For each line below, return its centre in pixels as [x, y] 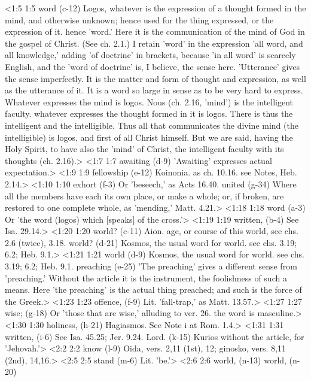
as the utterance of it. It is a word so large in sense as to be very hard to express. [154, 90]
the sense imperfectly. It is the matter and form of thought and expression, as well [155, 78]
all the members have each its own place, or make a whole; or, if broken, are [144, 195]
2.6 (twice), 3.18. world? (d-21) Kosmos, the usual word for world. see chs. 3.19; [151, 242]
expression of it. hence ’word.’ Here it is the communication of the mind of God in [155, 31]
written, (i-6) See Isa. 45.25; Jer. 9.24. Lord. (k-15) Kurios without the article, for [155, 336]
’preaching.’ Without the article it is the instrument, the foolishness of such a [146, 278]
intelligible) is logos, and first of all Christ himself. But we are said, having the [149, 137]
